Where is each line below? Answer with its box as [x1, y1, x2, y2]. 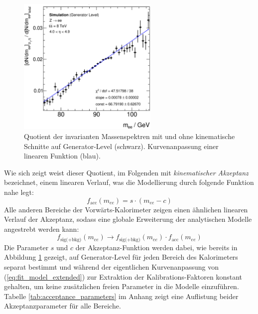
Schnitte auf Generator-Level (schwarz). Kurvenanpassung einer [24, 141, 219, 151]
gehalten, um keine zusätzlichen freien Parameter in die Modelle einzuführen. [4, 281, 239, 292]
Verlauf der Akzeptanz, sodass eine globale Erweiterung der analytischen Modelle [4, 214, 252, 224]
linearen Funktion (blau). [24, 151, 101, 161]
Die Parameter [4, 242, 49, 252]
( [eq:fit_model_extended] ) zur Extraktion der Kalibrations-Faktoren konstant [4, 271, 243, 282]
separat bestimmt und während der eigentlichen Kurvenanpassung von [4, 261, 219, 272]
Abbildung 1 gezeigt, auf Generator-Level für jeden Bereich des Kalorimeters [4, 252, 238, 262]
